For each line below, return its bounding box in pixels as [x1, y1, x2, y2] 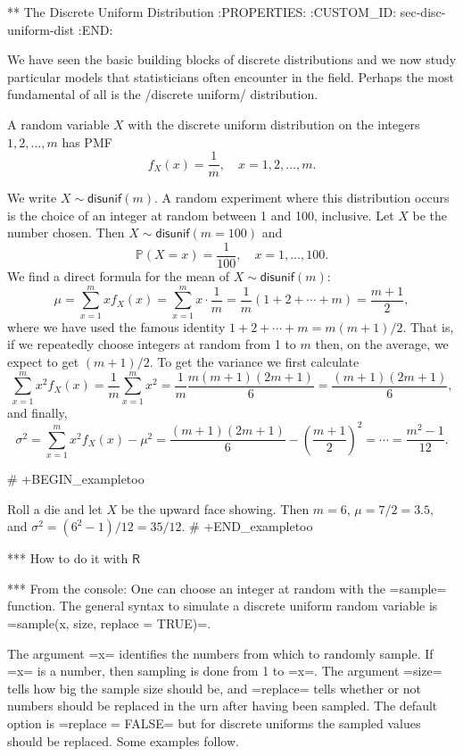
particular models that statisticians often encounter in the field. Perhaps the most [7, 67, 454, 86]
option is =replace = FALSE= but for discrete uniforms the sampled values [7, 714, 421, 733]
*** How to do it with [7, 549, 128, 568]
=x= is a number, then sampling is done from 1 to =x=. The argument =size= [7, 661, 442, 680]
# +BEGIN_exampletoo [7, 469, 145, 488]
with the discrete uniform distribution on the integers [128, 114, 420, 133]
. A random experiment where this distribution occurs [154, 188, 450, 207]
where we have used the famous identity [7, 317, 226, 336]
